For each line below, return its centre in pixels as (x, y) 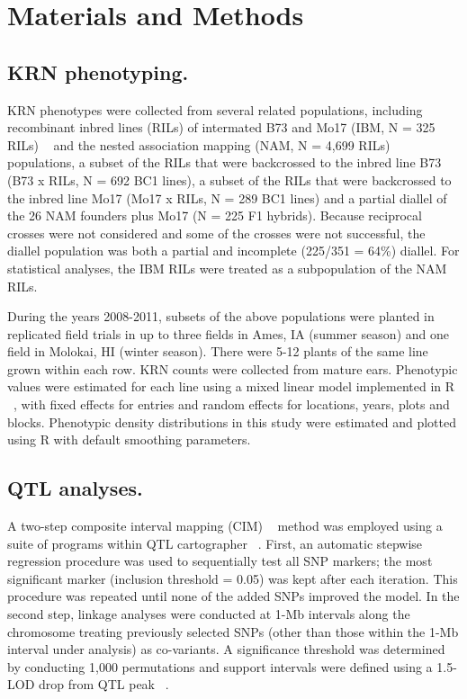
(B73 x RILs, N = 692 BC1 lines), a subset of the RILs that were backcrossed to (229, 179)
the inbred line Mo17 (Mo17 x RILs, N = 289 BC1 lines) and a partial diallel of (227, 197)
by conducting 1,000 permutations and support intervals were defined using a (220, 666)
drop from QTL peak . (103, 684)
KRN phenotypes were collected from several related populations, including (215, 109)
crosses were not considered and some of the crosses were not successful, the (216, 233)
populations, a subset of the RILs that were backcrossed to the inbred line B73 (225, 162)
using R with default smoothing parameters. (129, 439)
